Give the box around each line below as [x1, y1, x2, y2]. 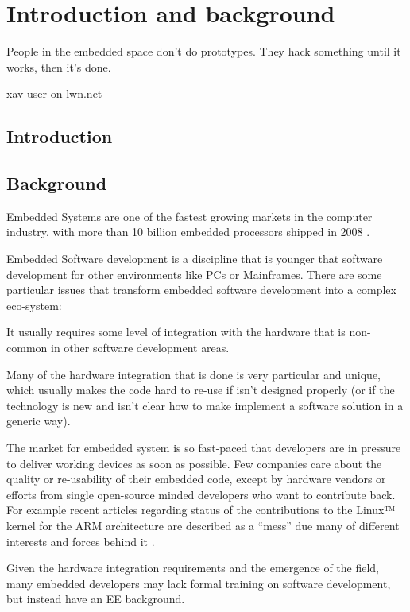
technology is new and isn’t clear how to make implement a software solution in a [6, 397, 404, 413]
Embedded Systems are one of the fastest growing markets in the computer [6, 207, 373, 224]
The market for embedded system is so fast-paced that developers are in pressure [6, 440, 401, 456]
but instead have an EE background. [6, 591, 185, 607]
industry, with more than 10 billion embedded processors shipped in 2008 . [6, 223, 370, 240]
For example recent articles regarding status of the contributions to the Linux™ [6, 502, 396, 518]
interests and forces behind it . [6, 533, 155, 549]
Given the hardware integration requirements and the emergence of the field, [6, 560, 380, 576]
